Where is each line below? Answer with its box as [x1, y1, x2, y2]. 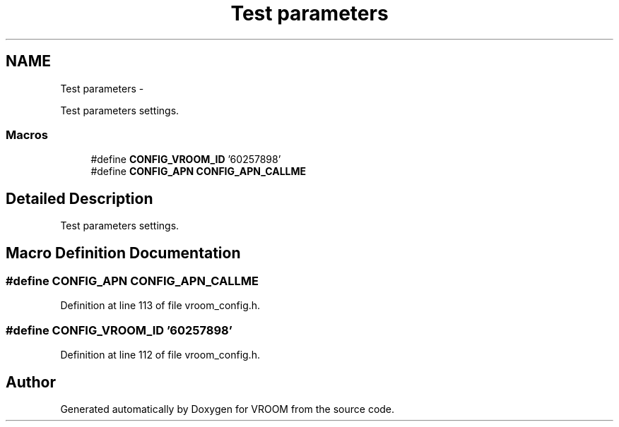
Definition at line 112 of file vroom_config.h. [60, 349, 260, 361]
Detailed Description [6, 189, 153, 208]
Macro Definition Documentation [6, 243, 241, 262]
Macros [6, 127, 48, 142]
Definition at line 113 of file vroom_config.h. [60, 299, 261, 312]
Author [6, 373, 56, 391]
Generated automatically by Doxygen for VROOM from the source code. [60, 403, 395, 415]
